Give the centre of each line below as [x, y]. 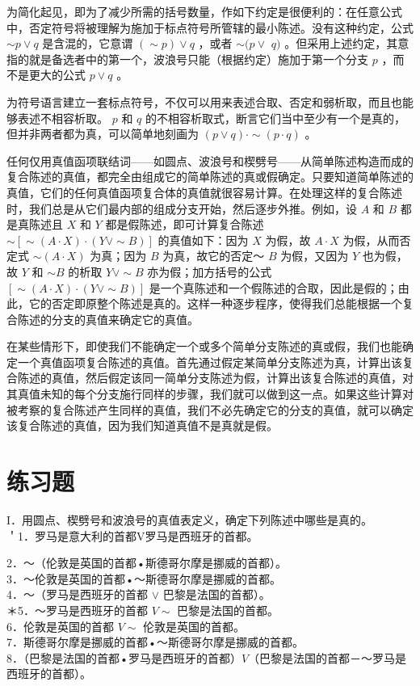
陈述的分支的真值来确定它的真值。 [108, 319]
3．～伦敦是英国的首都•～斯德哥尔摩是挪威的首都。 [144, 578]
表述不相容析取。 [63, 118]
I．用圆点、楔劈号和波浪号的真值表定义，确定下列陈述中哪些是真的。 [190, 519]
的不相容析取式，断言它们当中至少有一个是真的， [275, 118]
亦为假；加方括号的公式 [210, 271]
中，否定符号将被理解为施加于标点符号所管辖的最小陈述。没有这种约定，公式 [210, 27]
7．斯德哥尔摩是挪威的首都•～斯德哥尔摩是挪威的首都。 [155, 642]
